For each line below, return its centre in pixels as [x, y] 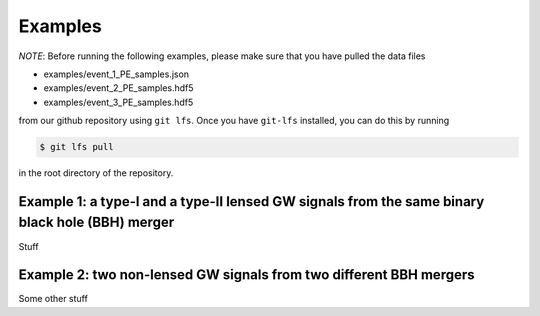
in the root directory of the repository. [96, 173]
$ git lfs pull [76, 147]
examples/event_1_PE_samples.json [116, 74]
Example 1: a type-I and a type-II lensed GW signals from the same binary [251, 201]
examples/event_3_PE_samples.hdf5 [118, 102]
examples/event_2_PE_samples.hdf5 [118, 88]
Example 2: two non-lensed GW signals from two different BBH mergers [246, 275]
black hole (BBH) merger [96, 222]
